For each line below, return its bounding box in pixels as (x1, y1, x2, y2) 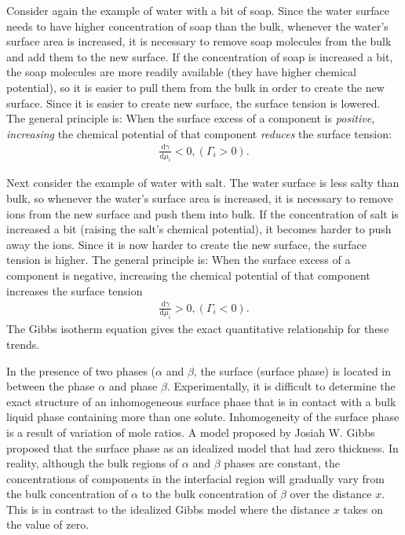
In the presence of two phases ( (6, 362, 156, 379)
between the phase (6, 378, 95, 394)
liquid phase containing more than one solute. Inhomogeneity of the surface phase (6, 409, 400, 425)
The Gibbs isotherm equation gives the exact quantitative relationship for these (6, 321, 389, 337)
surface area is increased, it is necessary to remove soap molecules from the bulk (6, 33, 392, 49)
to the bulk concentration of (141, 486, 277, 502)
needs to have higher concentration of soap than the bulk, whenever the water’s (6, 17, 389, 34)
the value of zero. (6, 516, 89, 533)
